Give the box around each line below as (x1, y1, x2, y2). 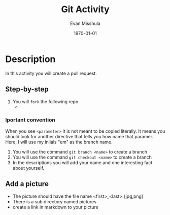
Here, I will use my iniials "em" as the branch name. (5, 139, 113, 145)
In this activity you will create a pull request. (5, 70, 97, 76)
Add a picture (5, 179, 49, 189)
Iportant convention (5, 116, 56, 124)
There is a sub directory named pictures (12, 198, 96, 204)
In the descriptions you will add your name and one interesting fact (12, 159, 153, 166)
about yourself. (12, 165, 45, 171)
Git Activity (60, 4, 110, 15)
